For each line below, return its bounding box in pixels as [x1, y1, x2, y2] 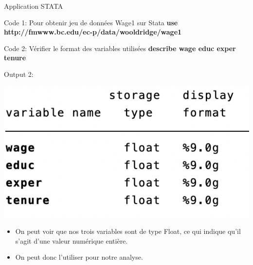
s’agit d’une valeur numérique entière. [15, 235, 128, 246]
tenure [4, 53, 26, 63]
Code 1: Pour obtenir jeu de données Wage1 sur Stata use [4, 17, 178, 27]
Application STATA [4, 1, 63, 11]
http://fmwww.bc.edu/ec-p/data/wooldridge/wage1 [4, 27, 182, 37]
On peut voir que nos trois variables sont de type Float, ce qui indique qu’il [15, 226, 241, 236]
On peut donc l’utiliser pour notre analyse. [15, 252, 143, 262]
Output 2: [4, 69, 34, 79]
